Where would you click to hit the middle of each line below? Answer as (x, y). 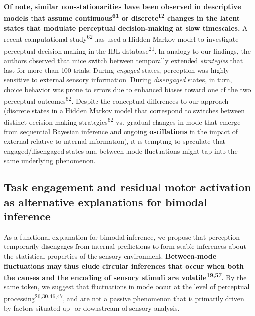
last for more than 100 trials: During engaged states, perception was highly (117, 70)
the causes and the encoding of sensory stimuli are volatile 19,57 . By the (125, 276)
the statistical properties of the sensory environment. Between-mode (110, 256)
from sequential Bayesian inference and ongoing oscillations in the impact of (121, 131)
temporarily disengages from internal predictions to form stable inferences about (125, 246)
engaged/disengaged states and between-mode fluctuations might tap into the (121, 151)
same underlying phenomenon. (50, 160)
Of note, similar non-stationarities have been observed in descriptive (123, 6)
